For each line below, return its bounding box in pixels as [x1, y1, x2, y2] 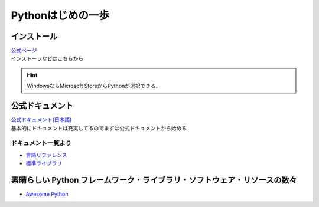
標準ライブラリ [25, 160, 62, 167]
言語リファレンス [25, 151, 67, 159]
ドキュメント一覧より [11, 139, 72, 147]
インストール [11, 31, 58, 41]
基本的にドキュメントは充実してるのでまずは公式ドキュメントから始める [11, 124, 187, 132]
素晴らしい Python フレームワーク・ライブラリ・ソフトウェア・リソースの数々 [11, 175, 298, 185]
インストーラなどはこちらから [11, 55, 84, 62]
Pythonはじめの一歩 [11, 9, 109, 22]
